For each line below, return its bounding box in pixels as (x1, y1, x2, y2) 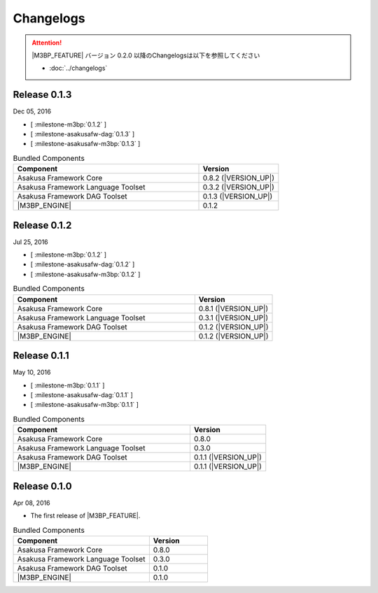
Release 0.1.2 (13, 219, 72, 231)
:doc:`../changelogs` (49, 64, 108, 73)
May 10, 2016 (13, 368, 51, 377)
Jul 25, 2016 (13, 238, 48, 246)
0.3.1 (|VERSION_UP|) (198, 313, 269, 322)
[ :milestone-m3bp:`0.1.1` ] (30, 381, 105, 390)
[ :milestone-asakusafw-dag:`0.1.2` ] (30, 260, 135, 269)
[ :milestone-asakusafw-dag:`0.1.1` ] (30, 390, 133, 399)
